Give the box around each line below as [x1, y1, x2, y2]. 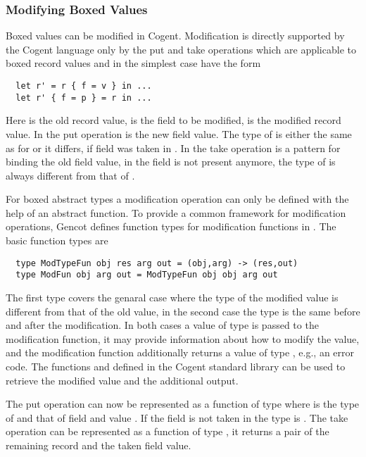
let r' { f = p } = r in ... [15, 92, 152, 103]
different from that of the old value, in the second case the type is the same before [6, 303, 360, 318]
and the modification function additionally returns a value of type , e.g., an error [6, 345, 355, 360]
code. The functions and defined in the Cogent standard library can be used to [6, 358, 346, 373]
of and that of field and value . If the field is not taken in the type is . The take [6, 410, 348, 425]
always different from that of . [6, 168, 135, 182]
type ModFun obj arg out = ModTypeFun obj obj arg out [15, 270, 278, 280]
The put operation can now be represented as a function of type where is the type [6, 396, 360, 411]
